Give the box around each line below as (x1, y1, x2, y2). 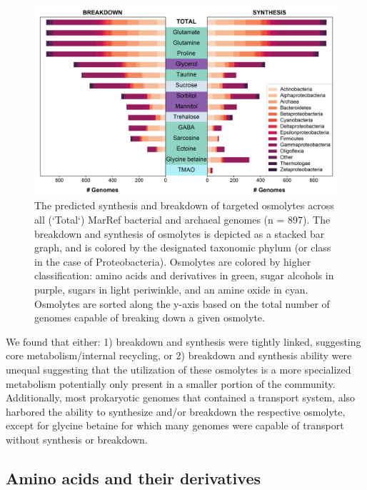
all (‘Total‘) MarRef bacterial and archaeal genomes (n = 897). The (34, 212, 331, 227)
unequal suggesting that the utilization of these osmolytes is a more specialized (6, 361, 351, 376)
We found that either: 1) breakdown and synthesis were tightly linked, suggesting (6, 334, 361, 349)
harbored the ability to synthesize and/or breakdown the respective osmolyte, (6, 404, 346, 419)
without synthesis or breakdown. (6, 431, 148, 446)
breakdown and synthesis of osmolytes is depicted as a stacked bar (34, 226, 325, 241)
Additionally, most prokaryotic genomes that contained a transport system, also (6, 390, 356, 405)
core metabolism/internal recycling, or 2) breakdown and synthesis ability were (6, 348, 352, 363)
